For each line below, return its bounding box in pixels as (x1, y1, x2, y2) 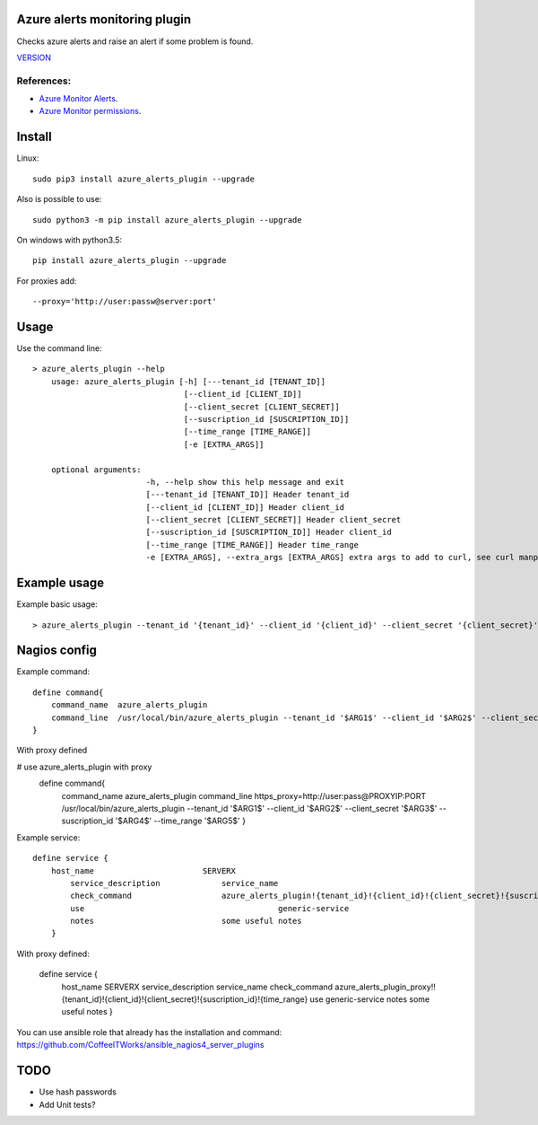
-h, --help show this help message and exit (145, 477, 345, 487)
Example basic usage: (16, 599, 98, 610)
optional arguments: (50, 464, 142, 475)
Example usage (16, 576, 105, 591)
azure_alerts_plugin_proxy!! (334, 981, 437, 992)
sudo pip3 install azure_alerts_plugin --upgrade (32, 173, 256, 184)
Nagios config (16, 643, 98, 658)
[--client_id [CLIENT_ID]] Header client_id (145, 502, 345, 512)
